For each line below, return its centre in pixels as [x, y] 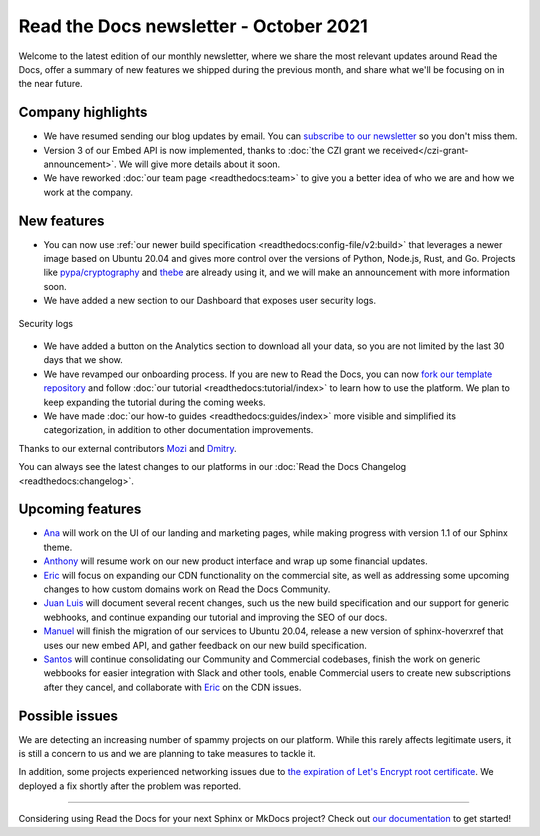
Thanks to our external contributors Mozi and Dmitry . [127, 448]
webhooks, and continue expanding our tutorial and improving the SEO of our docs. [215, 617]
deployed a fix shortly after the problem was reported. [130, 786]
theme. [58, 547]
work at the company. [88, 192]
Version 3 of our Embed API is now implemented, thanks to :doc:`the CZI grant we [212, 150]
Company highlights [83, 112]
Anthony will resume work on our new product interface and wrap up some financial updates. [236, 561]
